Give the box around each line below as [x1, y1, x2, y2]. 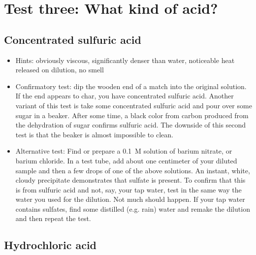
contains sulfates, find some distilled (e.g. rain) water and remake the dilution [15, 203, 250, 214]
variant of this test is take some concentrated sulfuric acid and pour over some [15, 100, 252, 110]
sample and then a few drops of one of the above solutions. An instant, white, [15, 165, 250, 175]
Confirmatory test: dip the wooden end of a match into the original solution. [15, 81, 247, 91]
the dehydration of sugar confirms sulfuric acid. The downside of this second [15, 120, 246, 130]
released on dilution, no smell [15, 64, 104, 75]
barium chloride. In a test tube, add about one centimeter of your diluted [15, 155, 237, 165]
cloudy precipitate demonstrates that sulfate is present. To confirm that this [15, 175, 246, 185]
